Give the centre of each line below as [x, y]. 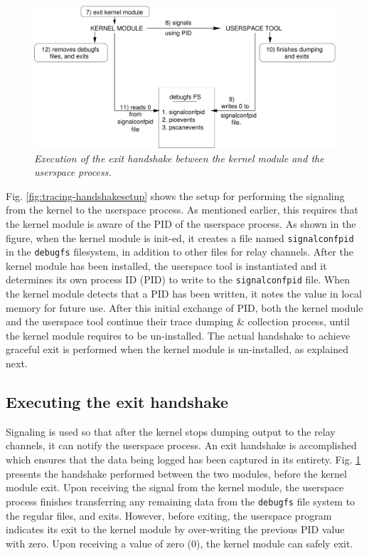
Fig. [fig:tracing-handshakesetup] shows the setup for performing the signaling [175, 195]
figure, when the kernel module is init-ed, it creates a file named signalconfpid [180, 237]
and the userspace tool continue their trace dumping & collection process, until [178, 321]
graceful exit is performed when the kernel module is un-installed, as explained [177, 349]
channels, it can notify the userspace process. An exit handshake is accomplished [181, 445]
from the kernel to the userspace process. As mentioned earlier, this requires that [182, 210]
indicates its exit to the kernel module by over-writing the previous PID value [175, 529]
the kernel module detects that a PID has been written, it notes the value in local [184, 294]
